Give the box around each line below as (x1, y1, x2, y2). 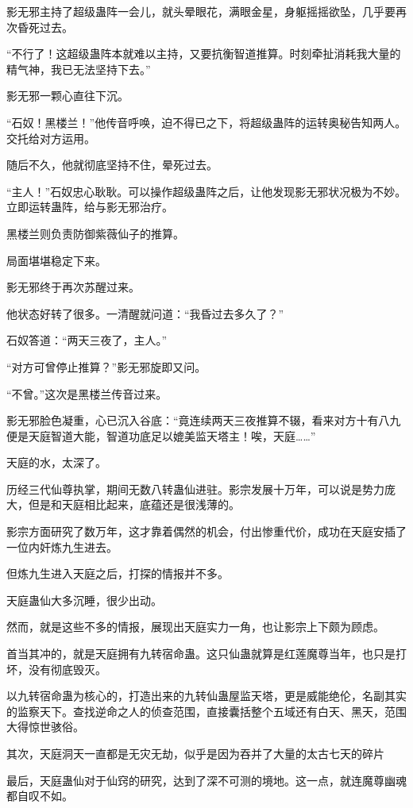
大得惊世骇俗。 (6, 718, 84, 735)
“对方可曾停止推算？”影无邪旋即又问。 (6, 358, 206, 375)
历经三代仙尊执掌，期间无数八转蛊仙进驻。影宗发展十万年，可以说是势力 (6, 480, 384, 497)
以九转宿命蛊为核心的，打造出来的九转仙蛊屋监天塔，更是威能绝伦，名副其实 (6, 687, 407, 704)
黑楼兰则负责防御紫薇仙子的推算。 (6, 225, 184, 241)
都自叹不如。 (6, 787, 73, 804)
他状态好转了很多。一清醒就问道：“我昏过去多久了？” (6, 305, 284, 321)
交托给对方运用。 (6, 129, 95, 146)
